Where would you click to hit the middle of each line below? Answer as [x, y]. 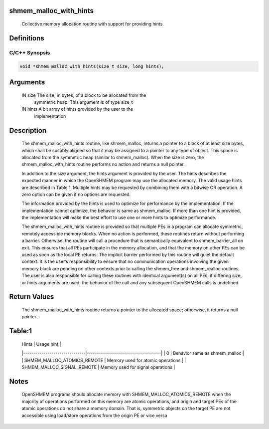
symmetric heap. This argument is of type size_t [83, 102]
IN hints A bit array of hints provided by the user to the [77, 109]
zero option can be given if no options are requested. [76, 194]
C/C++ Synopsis [30, 52]
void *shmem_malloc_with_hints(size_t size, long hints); [92, 66]
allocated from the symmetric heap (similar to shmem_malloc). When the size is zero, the [113, 157]
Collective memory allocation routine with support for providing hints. [93, 24]
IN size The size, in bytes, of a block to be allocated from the [84, 95]
